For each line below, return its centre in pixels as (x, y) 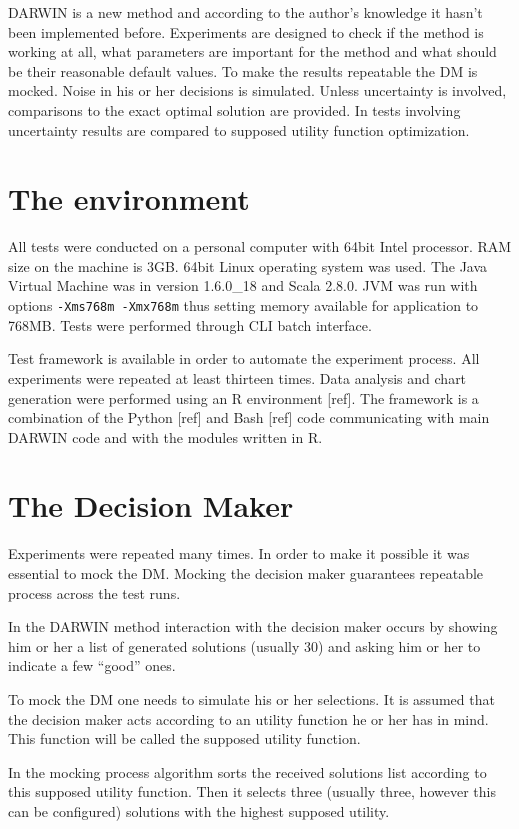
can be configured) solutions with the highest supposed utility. (199, 810)
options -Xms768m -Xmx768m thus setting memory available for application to (243, 305)
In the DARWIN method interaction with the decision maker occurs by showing (253, 626)
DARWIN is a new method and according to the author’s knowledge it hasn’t (245, 12)
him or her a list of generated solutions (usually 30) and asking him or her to (244, 645)
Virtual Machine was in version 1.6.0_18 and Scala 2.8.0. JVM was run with (243, 285)
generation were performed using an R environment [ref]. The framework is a (243, 397)
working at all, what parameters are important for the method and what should (252, 51)
